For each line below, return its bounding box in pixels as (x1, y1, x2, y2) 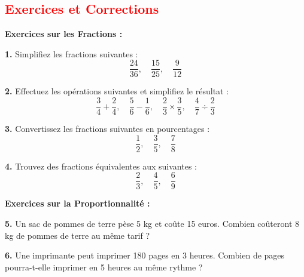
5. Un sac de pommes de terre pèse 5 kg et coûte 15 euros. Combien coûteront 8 (5, 217, 300, 230)
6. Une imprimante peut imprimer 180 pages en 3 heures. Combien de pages (5, 249, 285, 261)
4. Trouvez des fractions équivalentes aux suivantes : (5, 159, 197, 172)
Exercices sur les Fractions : (5, 27, 123, 40)
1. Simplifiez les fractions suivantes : (5, 47, 138, 60)
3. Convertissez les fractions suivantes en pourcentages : (5, 122, 210, 135)
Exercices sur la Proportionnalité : (5, 197, 150, 210)
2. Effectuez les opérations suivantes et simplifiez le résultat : (5, 85, 229, 97)
